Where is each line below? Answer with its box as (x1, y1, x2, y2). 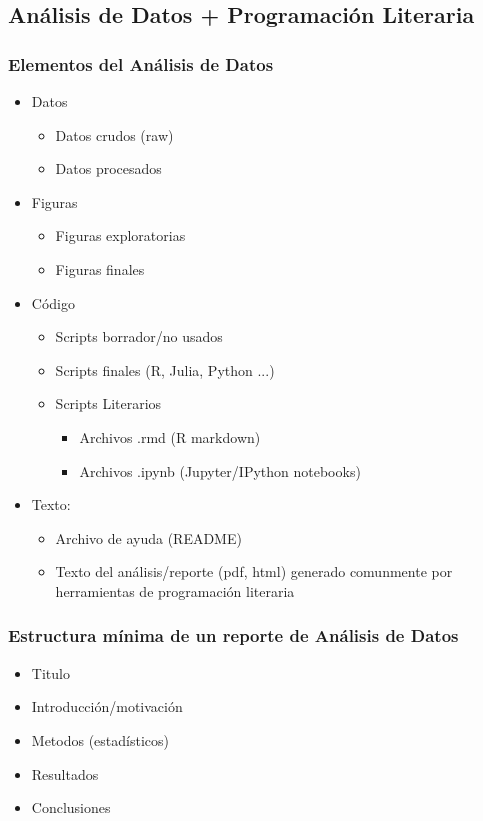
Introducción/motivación (31, 696, 183, 717)
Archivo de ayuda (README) (55, 527, 242, 548)
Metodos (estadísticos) (31, 729, 169, 750)
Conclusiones (31, 797, 111, 818)
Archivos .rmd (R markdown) (79, 426, 261, 447)
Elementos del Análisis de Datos (8, 51, 274, 76)
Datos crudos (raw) (55, 124, 174, 145)
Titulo (31, 662, 70, 683)
